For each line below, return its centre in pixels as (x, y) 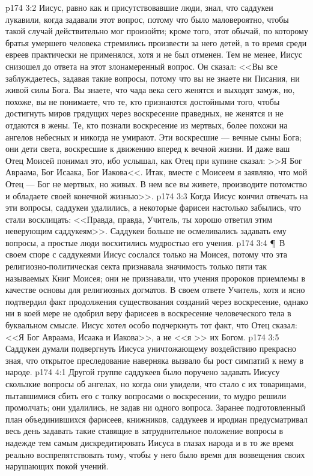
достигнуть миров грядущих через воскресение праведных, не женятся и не (144, 113)
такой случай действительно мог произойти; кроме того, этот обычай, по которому (157, 31)
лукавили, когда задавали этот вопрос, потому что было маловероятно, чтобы (147, 19)
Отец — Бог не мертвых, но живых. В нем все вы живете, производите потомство (156, 183)
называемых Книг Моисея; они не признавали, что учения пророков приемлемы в (155, 278)
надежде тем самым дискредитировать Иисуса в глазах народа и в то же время (150, 442)
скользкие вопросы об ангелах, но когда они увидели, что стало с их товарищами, (156, 384)
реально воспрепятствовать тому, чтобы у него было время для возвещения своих (155, 454)
